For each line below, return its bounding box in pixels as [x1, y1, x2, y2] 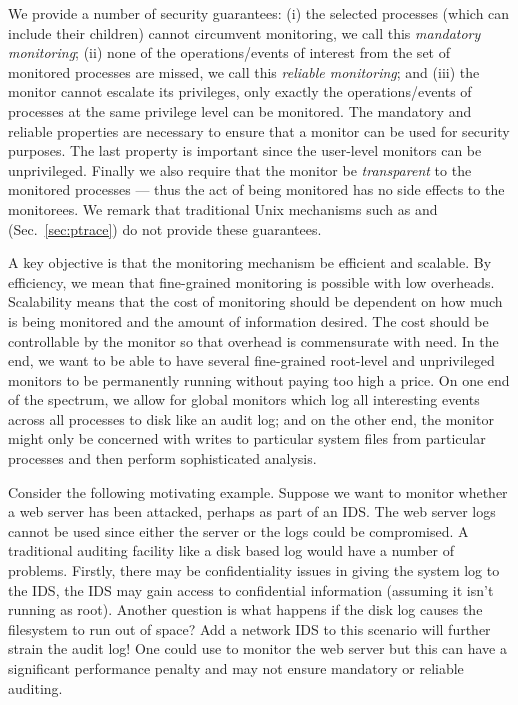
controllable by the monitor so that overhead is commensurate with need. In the [8, 330, 499, 351]
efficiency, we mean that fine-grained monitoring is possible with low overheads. [8, 271, 495, 292]
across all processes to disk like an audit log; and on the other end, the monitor [8, 408, 494, 429]
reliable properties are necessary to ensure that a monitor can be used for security [8, 120, 510, 141]
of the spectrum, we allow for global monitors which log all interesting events [8, 389, 480, 410]
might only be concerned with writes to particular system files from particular [8, 428, 486, 449]
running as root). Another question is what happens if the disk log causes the [8, 599, 483, 620]
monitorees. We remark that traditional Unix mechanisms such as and [8, 198, 438, 219]
